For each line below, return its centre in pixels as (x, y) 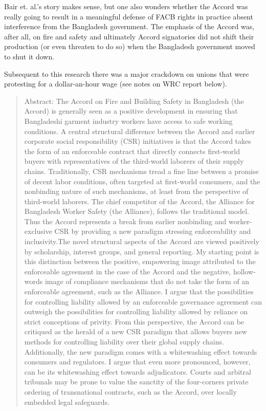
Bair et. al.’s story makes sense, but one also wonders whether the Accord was (126, 6)
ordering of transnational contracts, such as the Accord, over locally (130, 391)
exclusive (38, 231)
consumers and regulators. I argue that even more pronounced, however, (137, 362)
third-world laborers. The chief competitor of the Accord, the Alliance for (139, 201)
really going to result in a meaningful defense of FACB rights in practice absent (129, 16)
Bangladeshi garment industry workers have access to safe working (128, 121)
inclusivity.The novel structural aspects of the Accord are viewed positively (142, 241)
